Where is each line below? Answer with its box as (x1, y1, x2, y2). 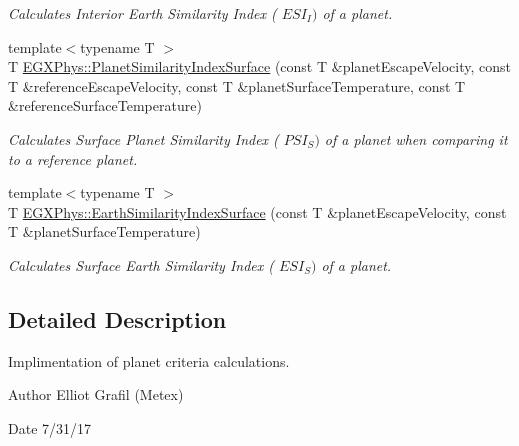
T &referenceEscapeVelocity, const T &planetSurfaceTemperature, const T (8, 75, 466, 96)
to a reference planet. (8, 148, 138, 169)
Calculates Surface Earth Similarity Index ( (8, 254, 274, 275)
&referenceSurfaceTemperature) (8, 95, 202, 116)
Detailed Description (8, 303, 227, 334)
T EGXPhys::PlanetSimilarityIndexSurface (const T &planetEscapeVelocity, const (8, 56, 512, 77)
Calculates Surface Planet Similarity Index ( (8, 128, 279, 149)
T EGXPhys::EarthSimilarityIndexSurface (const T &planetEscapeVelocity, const (8, 201, 507, 222)
